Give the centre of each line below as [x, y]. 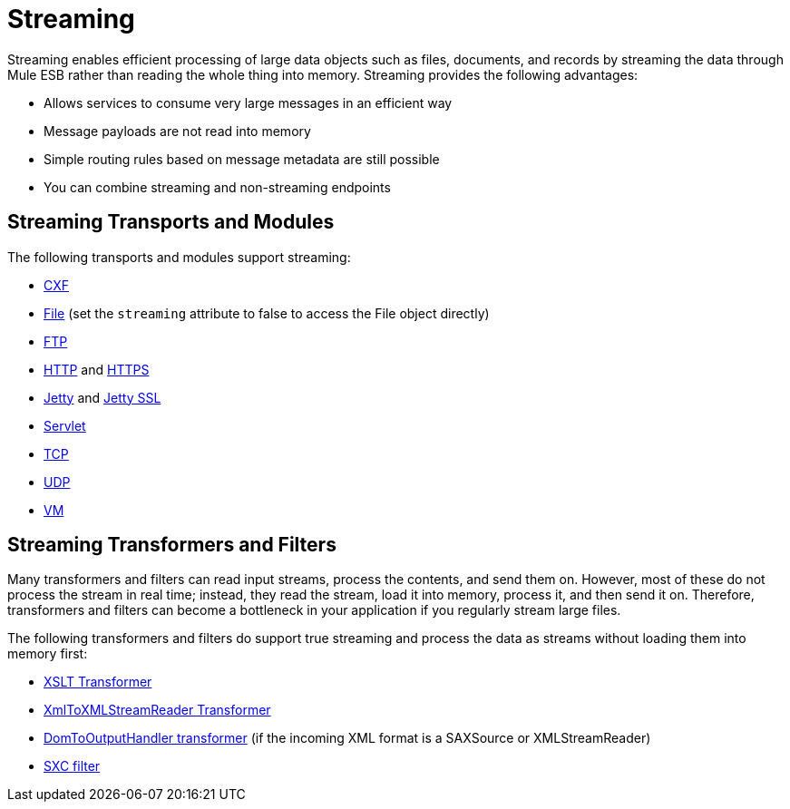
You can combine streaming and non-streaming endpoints [217, 187]
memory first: [48, 654]
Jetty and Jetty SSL [102, 397]
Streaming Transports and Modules [171, 222]
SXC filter [72, 766]
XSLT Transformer [98, 682]
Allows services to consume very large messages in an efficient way [248, 102]
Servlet [65, 425]
